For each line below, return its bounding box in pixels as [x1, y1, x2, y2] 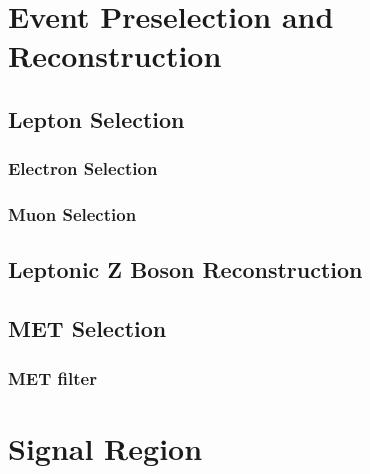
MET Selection [8, 313, 167, 344]
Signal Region [8, 427, 203, 468]
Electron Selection [8, 156, 158, 181]
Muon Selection [8, 202, 137, 227]
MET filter [8, 365, 97, 390]
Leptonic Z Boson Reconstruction [8, 254, 363, 285]
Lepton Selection [8, 103, 185, 134]
